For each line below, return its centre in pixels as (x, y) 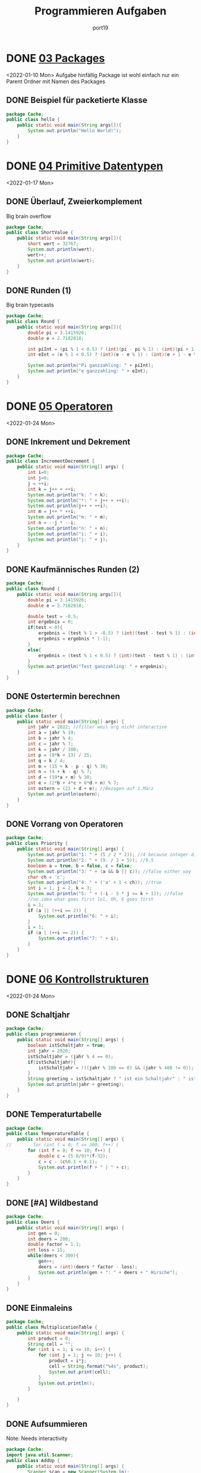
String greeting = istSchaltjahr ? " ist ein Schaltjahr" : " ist (112, 1079)
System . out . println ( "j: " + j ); (68, 539)
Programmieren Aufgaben (100, 11)
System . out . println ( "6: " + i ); (78, 916)
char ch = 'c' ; (47, 877)
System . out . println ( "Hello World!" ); (74, 131)
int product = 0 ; (49, 1338)
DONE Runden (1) (39, 290)
